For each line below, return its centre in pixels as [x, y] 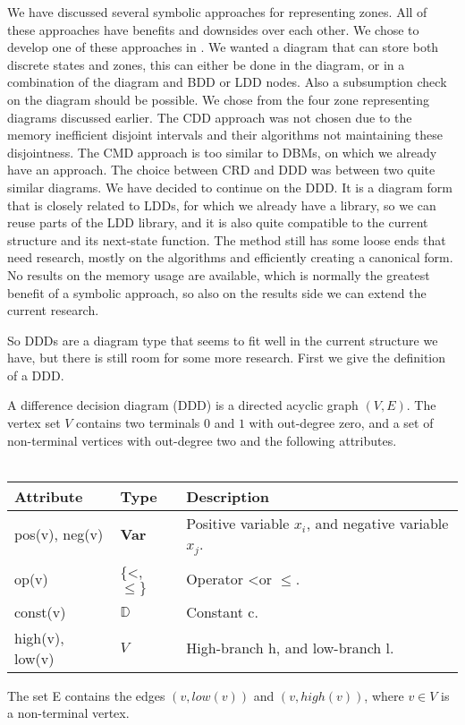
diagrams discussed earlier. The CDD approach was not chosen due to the [210, 117]
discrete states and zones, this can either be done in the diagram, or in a [206, 64]
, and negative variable [377, 523]
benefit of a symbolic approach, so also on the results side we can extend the [217, 292]
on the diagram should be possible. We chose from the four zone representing [218, 99]
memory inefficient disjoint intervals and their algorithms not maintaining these [225, 135]
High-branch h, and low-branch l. [290, 648]
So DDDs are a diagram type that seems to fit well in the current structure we [223, 340]
